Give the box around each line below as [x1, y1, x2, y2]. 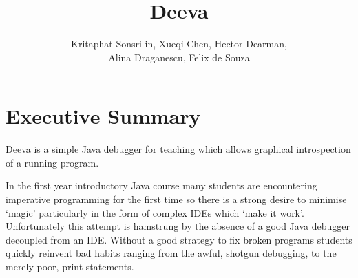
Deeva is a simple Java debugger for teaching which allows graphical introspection [6, 142, 351, 156]
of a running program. [6, 155, 99, 169]
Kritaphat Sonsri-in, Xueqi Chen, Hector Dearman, [71, 36, 287, 51]
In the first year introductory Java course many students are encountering [6, 178, 317, 193]
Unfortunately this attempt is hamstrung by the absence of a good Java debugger [6, 219, 350, 233]
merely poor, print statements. [6, 259, 134, 273]
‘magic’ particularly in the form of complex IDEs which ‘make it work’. [6, 205, 304, 220]
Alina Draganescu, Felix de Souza [108, 50, 250, 64]
